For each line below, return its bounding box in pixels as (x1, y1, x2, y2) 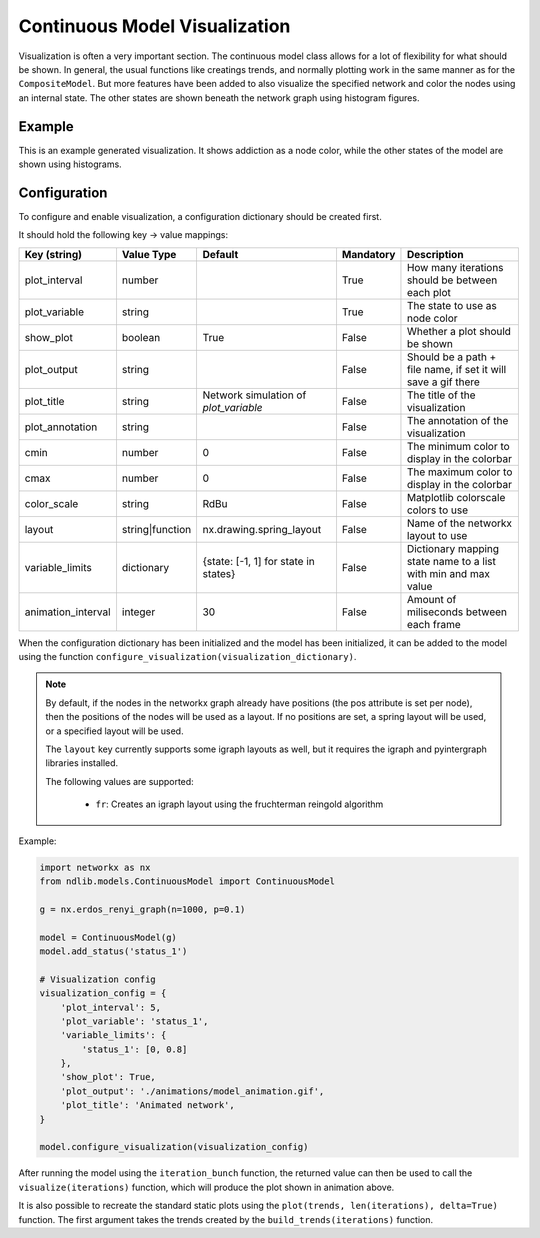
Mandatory (341, 247, 396, 261)
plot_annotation (24, 420, 98, 434)
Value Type (121, 247, 177, 261)
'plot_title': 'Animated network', (60, 1100, 235, 1111)
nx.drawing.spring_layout (202, 522, 322, 536)
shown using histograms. (18, 158, 122, 170)
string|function (121, 522, 192, 536)
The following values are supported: (45, 775, 194, 787)
